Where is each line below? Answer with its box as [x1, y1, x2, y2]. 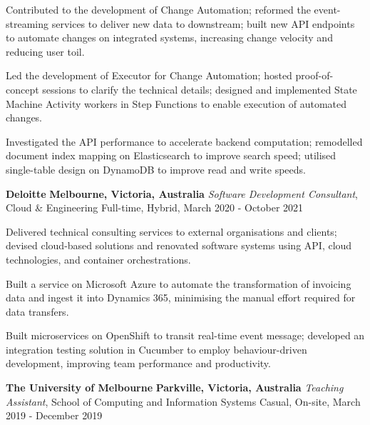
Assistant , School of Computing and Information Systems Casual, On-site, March [6, 394, 361, 409]
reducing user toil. [6, 44, 85, 59]
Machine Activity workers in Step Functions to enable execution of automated [6, 96, 346, 111]
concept [6, 81, 39, 96]
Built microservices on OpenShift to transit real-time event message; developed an [6, 328, 365, 343]
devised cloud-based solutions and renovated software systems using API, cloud [6, 238, 352, 253]
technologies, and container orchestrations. [6, 251, 191, 266]
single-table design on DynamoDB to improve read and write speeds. [6, 161, 306, 176]
